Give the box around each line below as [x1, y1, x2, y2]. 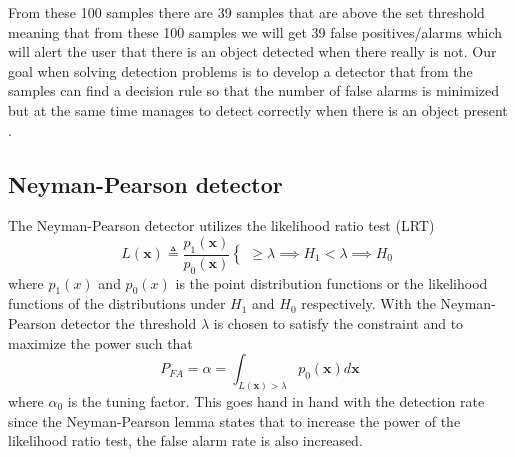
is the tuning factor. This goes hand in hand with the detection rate [67, 391, 485, 412]
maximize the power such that [8, 332, 193, 353]
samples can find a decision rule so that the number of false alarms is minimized [8, 80, 500, 101]
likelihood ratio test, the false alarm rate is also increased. [8, 430, 363, 451]
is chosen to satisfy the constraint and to [213, 312, 464, 333]
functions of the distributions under [8, 293, 226, 314]
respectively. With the [301, 293, 436, 314]
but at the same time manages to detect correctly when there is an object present [8, 99, 508, 120]
